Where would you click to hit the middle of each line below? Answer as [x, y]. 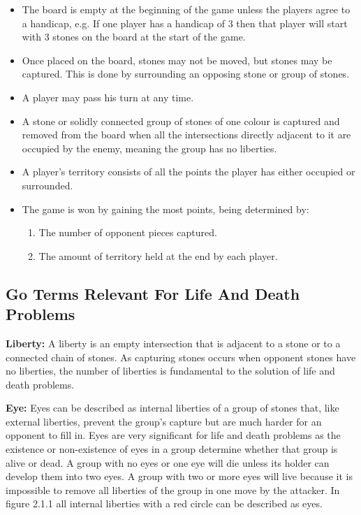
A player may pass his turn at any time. [108, 97]
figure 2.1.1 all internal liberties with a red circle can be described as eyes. [164, 503]
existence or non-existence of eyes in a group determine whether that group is [172, 449]
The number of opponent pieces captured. [128, 232]
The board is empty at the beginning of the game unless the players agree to [186, 9]
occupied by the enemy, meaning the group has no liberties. [149, 148]
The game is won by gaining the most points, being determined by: [165, 209]
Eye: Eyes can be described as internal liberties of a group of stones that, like [172, 408]
